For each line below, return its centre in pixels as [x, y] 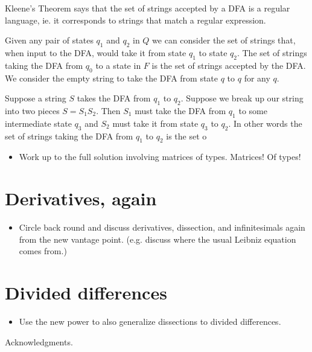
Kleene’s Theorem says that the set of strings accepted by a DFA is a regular [148, 8]
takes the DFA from [114, 98]
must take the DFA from [180, 110]
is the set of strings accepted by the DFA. [229, 65]
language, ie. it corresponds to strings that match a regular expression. [135, 20]
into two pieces [32, 110]
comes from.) [43, 251]
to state [213, 52]
